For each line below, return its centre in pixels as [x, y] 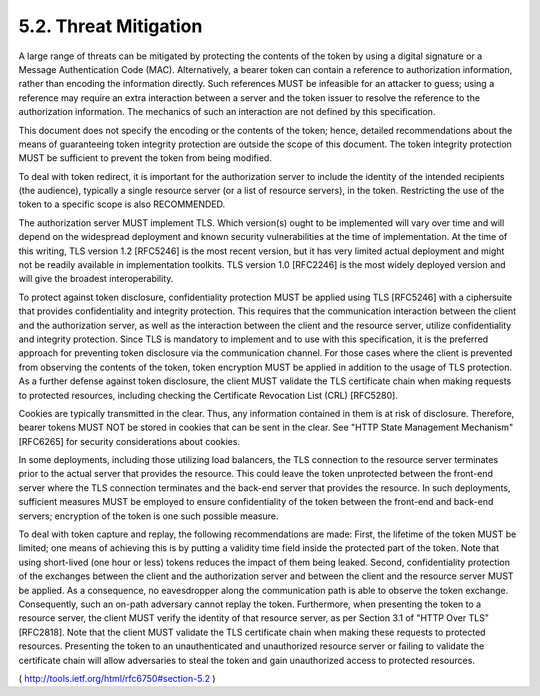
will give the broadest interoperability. [96, 279]
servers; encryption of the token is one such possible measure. [148, 516]
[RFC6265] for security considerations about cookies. [129, 441]
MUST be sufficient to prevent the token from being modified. [145, 158]
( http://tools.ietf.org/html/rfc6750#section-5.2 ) [117, 678]
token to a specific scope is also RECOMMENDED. [121, 204]
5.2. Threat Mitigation [110, 26]
